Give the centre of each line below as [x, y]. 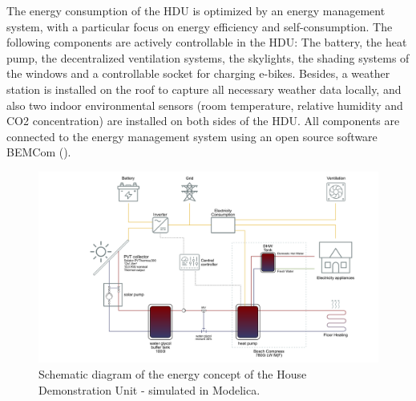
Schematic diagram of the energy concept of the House [173, 374]
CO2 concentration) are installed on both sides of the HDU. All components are [203, 121]
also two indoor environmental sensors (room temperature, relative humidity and [205, 105]
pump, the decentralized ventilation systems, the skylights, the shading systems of [208, 57]
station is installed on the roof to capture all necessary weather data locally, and [204, 89]
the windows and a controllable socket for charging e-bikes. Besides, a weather [198, 73]
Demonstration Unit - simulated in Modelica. [149, 389]
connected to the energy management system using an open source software [192, 136]
